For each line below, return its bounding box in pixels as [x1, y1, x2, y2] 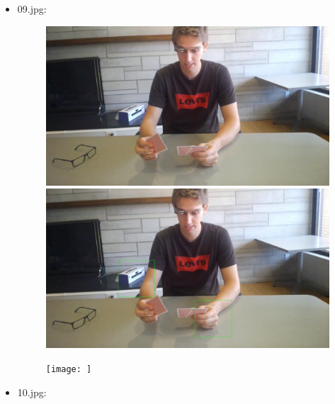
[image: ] [45, 364, 92, 374]
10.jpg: [17, 384, 47, 399]
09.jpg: [17, 1, 47, 16]
